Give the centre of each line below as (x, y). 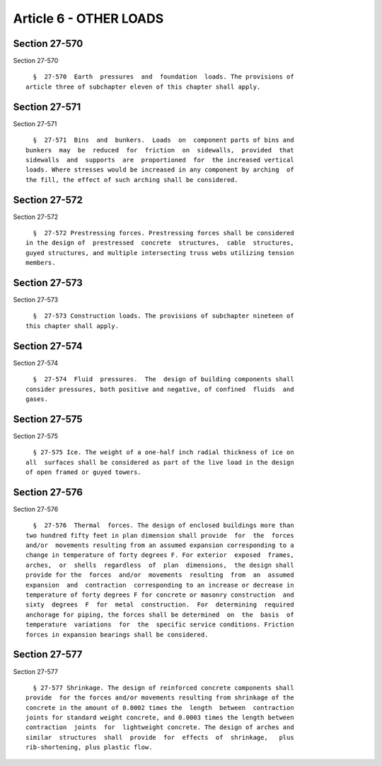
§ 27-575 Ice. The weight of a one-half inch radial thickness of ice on (163, 452)
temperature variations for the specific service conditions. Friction (160, 625)
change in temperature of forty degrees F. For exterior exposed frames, (160, 555)
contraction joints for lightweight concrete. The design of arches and (160, 727)
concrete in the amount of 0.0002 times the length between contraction (160, 708)
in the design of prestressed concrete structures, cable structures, (160, 243)
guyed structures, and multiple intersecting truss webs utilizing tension (160, 253)
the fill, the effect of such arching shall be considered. (132, 180)
